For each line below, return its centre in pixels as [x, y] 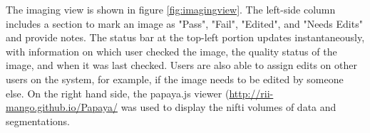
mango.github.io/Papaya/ [62, 107]
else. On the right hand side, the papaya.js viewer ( [118, 93]
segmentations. [38, 121]
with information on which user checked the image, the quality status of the [171, 51]
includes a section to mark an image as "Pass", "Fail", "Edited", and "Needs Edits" [184, 23]
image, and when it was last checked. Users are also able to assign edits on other [181, 65]
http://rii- [251, 93]
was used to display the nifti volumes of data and [228, 107]
